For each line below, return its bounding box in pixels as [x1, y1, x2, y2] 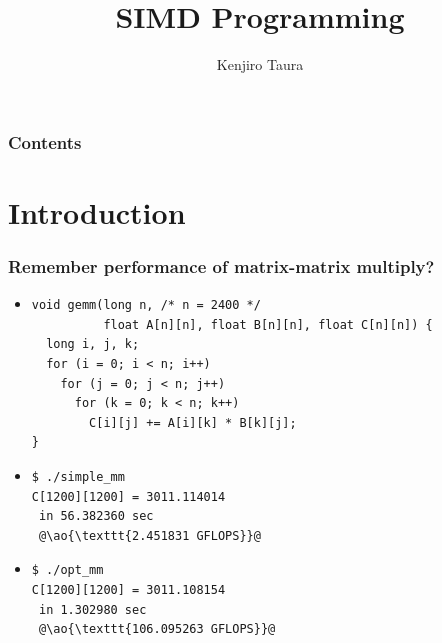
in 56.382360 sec [38, 509, 154, 524]
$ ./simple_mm [31, 469, 125, 484]
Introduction [8, 191, 186, 232]
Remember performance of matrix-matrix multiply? [8, 253, 435, 278]
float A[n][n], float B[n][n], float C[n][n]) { [103, 317, 433, 332]
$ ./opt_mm [31, 563, 104, 578]
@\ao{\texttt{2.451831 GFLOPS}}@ [38, 528, 261, 543]
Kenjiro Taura [216, 54, 304, 75]
